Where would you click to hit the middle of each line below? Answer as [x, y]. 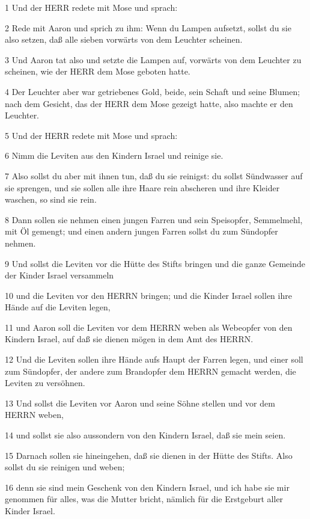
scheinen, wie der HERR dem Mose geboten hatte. [98, 71]
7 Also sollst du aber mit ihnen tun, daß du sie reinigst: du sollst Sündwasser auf [154, 175]
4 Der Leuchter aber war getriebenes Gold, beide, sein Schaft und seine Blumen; [153, 91]
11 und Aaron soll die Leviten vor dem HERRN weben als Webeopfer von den [149, 327]
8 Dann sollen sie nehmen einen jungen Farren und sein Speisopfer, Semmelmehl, [154, 219]
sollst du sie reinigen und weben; [65, 467]
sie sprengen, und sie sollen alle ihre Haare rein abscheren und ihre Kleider [142, 187]
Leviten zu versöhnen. [45, 383]
